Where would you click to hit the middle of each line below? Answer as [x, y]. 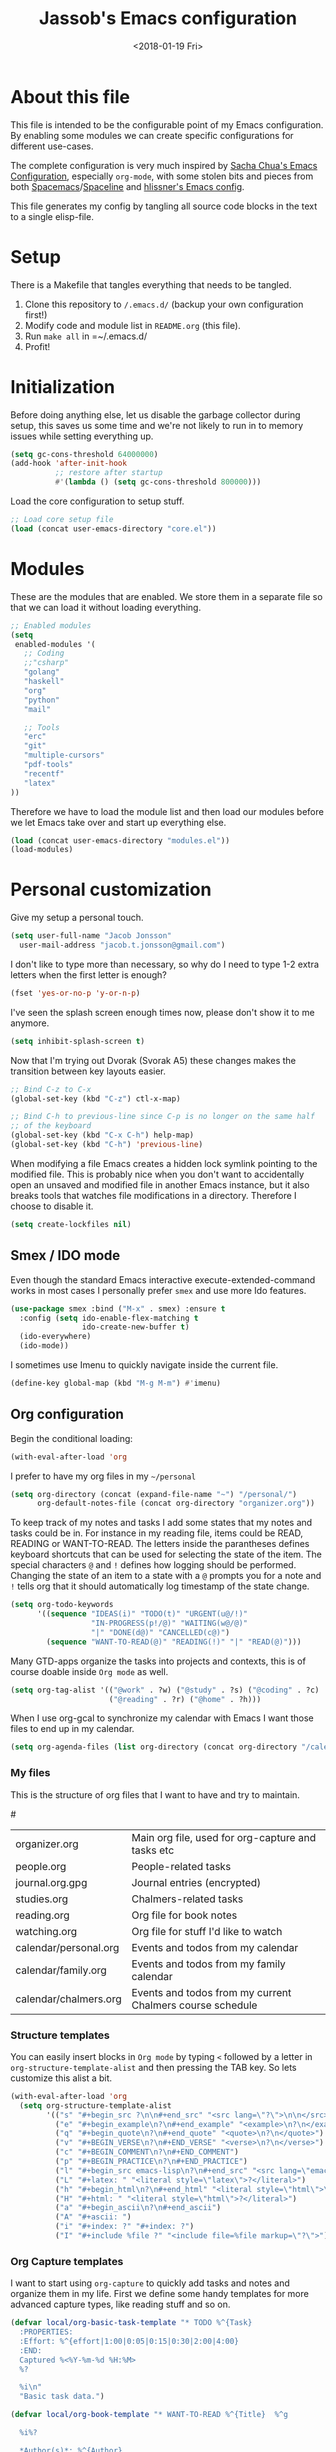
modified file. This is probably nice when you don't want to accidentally [157, 1174]
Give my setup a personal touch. [77, 918]
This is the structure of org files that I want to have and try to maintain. [155, 1794]
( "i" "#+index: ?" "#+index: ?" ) [124, 2227]
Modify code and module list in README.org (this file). [133, 325]
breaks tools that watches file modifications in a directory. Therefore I [153, 1195]
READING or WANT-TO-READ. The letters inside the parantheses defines [160, 1544]
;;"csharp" [46, 663]
